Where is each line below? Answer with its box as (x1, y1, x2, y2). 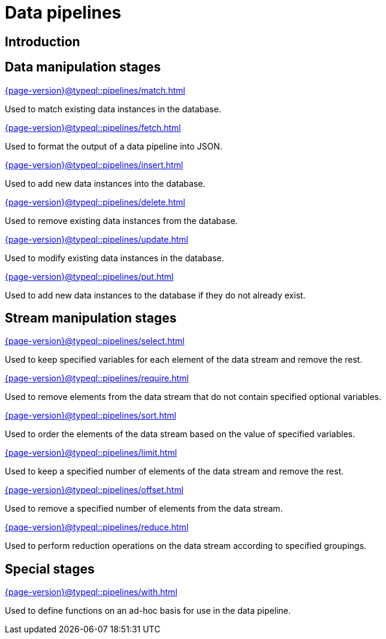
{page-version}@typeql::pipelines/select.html (5, 336, 185, 347)
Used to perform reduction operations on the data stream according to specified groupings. (5, 541, 367, 551)
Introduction (5, 34, 80, 49)
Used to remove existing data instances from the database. (5, 215, 238, 226)
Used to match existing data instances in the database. (5, 103, 221, 114)
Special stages (5, 561, 95, 577)
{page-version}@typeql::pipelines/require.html (5, 373, 189, 384)
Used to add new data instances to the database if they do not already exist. (5, 289, 306, 300)
